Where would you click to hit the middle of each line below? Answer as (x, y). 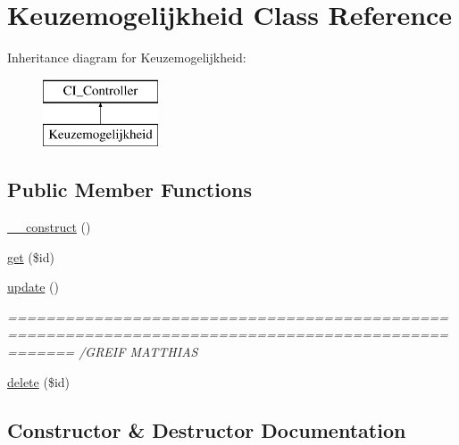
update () (33, 287)
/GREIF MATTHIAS (138, 352)
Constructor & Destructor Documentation (207, 429)
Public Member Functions (129, 190)
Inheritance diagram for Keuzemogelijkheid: (127, 58)
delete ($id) (39, 381)
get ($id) (31, 256)
